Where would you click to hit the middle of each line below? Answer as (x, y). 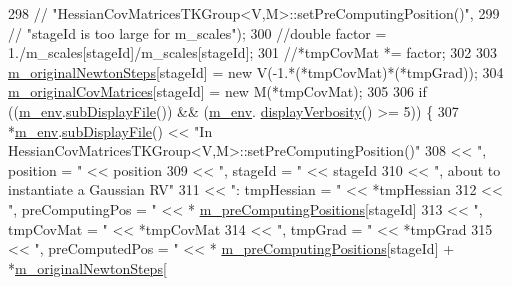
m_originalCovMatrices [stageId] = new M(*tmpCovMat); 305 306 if (217, 91)
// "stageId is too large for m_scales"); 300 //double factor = (197, 32)
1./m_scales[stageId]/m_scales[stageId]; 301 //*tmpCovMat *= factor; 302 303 (252, 52)
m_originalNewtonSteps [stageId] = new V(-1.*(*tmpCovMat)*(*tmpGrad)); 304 (256, 71)
